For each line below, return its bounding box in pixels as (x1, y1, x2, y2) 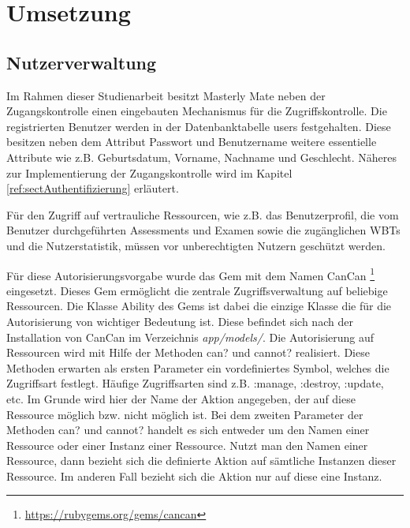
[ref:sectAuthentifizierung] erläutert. (6, 180, 179, 197)
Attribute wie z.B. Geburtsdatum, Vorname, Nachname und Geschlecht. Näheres (6, 148, 397, 165)
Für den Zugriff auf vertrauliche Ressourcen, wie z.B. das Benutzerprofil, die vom (6, 206, 399, 223)
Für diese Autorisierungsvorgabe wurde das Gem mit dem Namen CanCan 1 (6, 264, 375, 283)
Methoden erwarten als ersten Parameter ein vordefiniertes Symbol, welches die (6, 359, 389, 376)
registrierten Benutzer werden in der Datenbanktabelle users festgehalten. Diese (6, 118, 391, 134)
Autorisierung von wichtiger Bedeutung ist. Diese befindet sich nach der (6, 313, 353, 329)
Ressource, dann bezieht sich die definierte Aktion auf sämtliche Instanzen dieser (6, 452, 397, 469)
